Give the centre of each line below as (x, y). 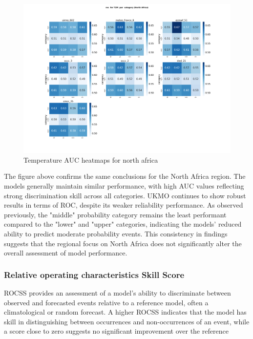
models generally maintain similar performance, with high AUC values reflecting (124, 185)
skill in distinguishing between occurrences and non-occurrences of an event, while (127, 321)
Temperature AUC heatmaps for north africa (91, 159)
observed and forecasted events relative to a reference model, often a (106, 302)
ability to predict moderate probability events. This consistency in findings (116, 233)
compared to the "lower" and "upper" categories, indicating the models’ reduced (123, 224)
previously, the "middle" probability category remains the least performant (115, 214)
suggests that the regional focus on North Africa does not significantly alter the (123, 243)
